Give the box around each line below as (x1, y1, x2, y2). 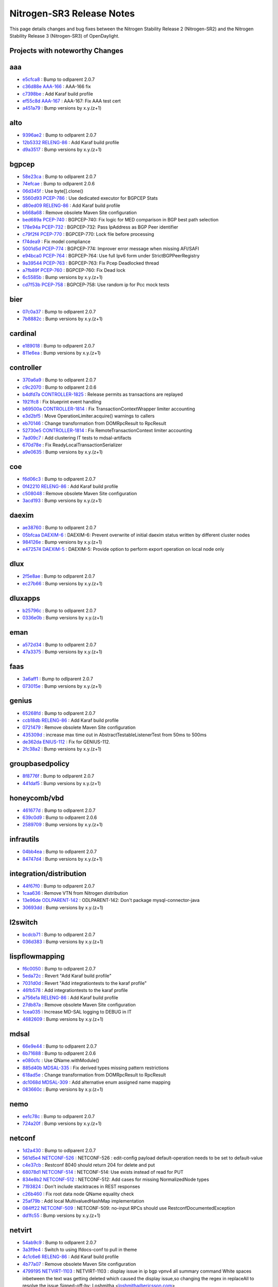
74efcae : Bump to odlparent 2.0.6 (22, 181, 95, 187)
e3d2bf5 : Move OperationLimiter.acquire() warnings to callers (22, 413, 155, 419)
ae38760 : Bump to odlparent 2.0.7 (22, 525, 96, 531)
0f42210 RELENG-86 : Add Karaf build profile (22, 483, 118, 489)
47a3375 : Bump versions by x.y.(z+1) (22, 649, 102, 655)
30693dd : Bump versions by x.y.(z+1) (22, 904, 103, 911)
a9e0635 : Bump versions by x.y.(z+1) (22, 449, 103, 455)
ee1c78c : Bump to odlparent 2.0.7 (22, 1113, 95, 1119)
